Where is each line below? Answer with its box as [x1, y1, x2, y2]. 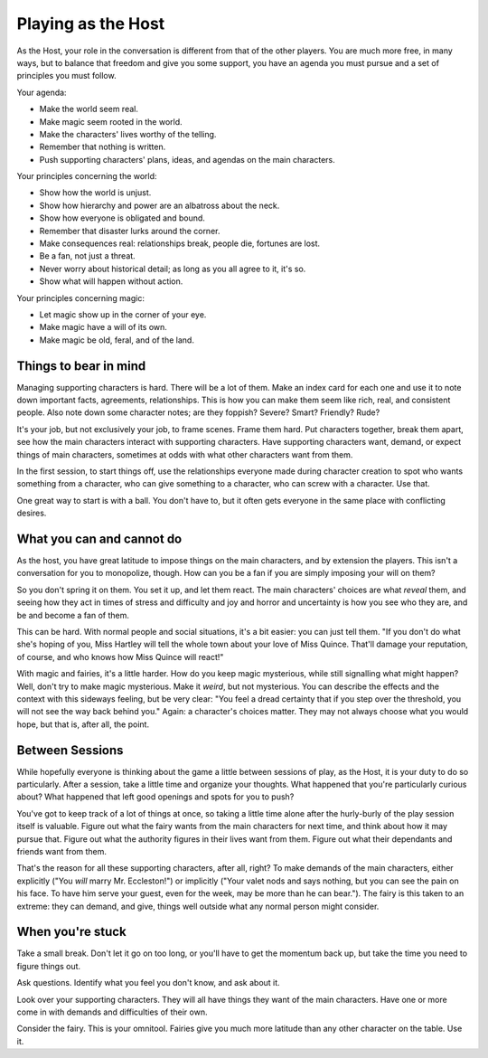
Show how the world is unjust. [39, 187, 152, 198]
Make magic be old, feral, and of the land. [39, 335, 194, 345]
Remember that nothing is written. [39, 141, 166, 153]
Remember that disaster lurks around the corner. [39, 225, 221, 236]
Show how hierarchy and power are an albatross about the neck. [39, 200, 280, 211]
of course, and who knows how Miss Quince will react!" [16, 651, 224, 662]
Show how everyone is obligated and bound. [39, 213, 205, 223]
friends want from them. [16, 846, 108, 857]
